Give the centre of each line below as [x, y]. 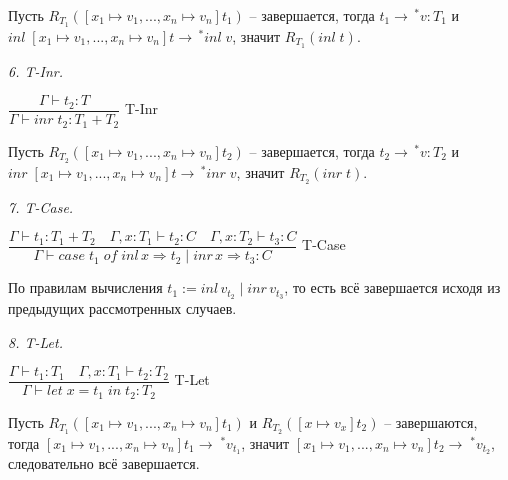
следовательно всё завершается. [104, 463]
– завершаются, [431, 421]
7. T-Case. [41, 206]
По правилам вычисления [85, 287]
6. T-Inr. [35, 70]
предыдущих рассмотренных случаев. [122, 308]
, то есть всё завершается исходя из [392, 287]
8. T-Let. [35, 341]
